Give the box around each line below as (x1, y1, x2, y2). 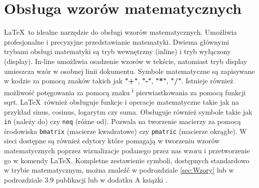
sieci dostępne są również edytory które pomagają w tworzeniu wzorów (4, 135, 220, 146)
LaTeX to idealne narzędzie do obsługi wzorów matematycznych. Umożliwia (4, 27, 237, 37)
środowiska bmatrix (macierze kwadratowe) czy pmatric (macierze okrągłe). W (4, 125, 247, 136)
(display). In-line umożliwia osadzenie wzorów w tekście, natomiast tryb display (4, 56, 248, 66)
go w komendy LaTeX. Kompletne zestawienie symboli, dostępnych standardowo (4, 155, 250, 165)
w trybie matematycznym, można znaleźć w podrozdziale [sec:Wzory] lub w (4, 165, 234, 175)
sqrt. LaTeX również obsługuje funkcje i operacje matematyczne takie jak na (4, 96, 239, 107)
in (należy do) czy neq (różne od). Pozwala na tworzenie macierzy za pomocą (4, 116, 241, 126)
